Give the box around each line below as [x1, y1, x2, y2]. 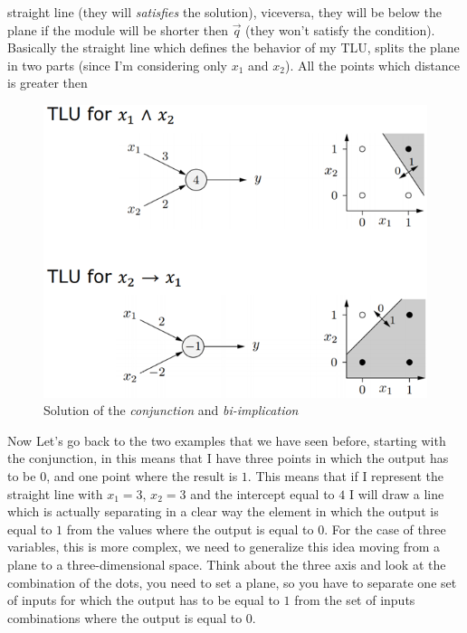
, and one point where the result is [46, 467, 238, 486]
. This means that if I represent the [247, 467, 443, 486]
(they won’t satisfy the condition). [245, 20, 435, 39]
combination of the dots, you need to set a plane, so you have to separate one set [7, 572, 457, 591]
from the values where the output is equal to [66, 519, 314, 538]
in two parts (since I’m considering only [7, 55, 227, 74]
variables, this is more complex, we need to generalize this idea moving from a [7, 537, 440, 556]
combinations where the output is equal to [7, 608, 243, 627]
